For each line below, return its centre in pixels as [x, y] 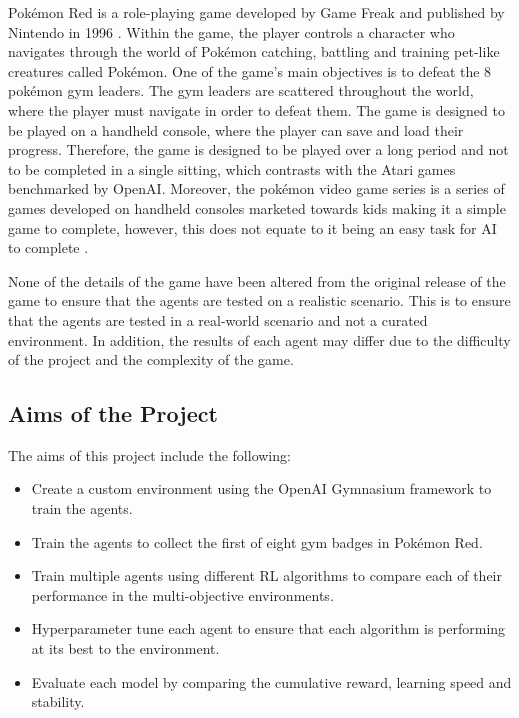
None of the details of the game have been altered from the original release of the [257, 280]
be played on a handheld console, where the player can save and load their [236, 129]
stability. [58, 701]
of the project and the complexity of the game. [151, 359]
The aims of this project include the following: [149, 454]
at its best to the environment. [125, 648]
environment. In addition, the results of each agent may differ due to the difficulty [259, 339]
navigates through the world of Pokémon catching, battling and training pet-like [254, 51]
